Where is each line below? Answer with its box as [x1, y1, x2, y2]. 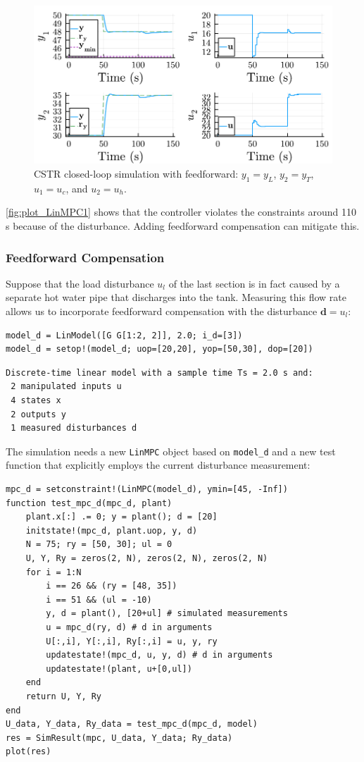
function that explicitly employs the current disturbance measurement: [6, 457, 310, 472]
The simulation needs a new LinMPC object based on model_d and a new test [6, 443, 336, 458]
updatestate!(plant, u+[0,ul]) [46, 663, 192, 674]
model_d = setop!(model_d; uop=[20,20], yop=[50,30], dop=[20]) [6, 344, 313, 355]
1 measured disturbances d [11, 423, 137, 434]
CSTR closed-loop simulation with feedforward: [34, 166, 239, 181]
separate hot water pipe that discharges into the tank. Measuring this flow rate [6, 290, 346, 305]
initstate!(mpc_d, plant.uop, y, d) [25, 525, 198, 536]
